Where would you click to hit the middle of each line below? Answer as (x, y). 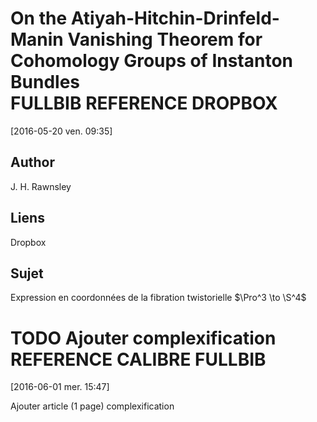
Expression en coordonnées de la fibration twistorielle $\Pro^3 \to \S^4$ (158, 298)
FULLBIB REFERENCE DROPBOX (144, 103)
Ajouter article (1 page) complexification (92, 406)
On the (39, 18)
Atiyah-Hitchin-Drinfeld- (175, 18)
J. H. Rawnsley (41, 186)
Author (32, 162)
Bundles (45, 82)
